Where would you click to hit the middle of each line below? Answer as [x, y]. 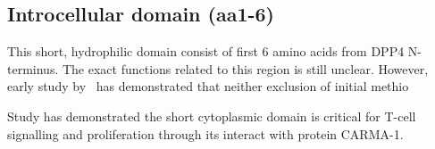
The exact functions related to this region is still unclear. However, [245, 68]
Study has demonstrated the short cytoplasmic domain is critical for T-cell [212, 116]
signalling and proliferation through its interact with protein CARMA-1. [205, 133]
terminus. [33, 68]
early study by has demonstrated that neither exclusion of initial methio [208, 86]
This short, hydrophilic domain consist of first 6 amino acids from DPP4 [206, 51]
